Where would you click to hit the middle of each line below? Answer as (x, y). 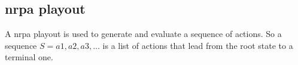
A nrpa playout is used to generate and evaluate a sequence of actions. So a (143, 34)
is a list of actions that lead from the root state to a (198, 45)
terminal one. (29, 57)
